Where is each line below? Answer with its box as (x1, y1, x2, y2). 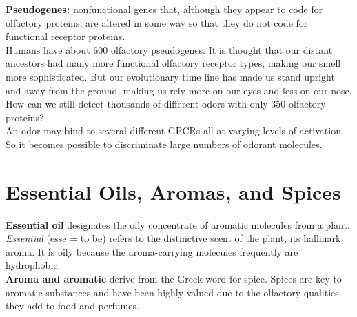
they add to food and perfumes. (6, 298, 139, 313)
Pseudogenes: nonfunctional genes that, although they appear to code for (6, 2, 323, 16)
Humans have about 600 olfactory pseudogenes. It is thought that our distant (6, 42, 333, 57)
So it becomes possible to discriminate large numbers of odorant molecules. (6, 136, 323, 151)
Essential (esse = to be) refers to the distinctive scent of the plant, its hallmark (6, 231, 341, 245)
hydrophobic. (6, 258, 61, 272)
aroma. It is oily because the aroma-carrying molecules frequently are (6, 244, 298, 258)
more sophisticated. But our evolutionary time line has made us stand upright (6, 69, 335, 83)
